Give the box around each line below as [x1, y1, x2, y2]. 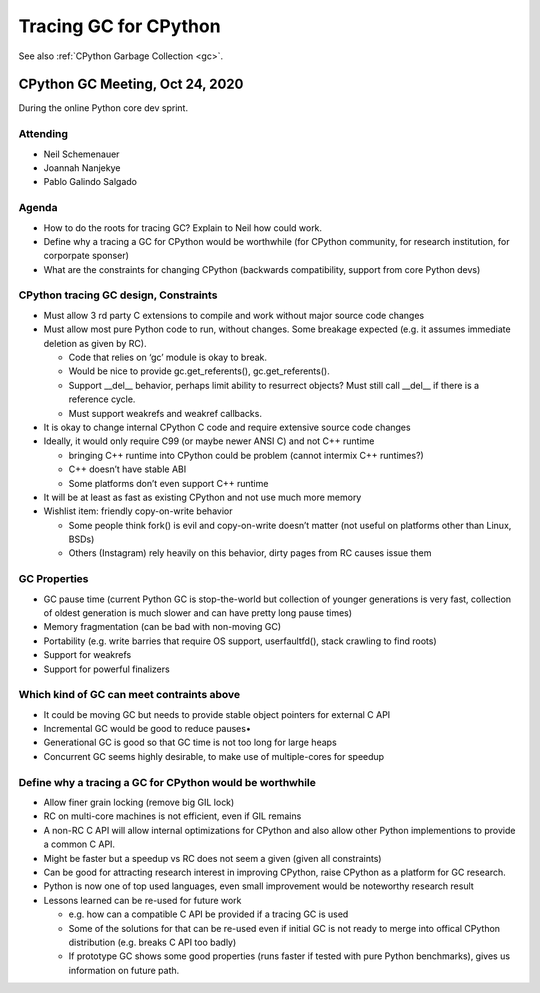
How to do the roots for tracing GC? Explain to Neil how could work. [43, 221, 323, 234]
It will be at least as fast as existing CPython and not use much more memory [43, 491, 362, 503]
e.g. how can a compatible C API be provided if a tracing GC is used [68, 908, 349, 920]
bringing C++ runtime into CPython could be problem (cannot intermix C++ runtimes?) [68, 449, 424, 461]
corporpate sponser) [43, 250, 130, 262]
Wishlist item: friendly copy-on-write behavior [43, 505, 233, 517]
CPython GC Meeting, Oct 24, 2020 [18, 76, 244, 93]
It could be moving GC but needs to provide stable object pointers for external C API [43, 708, 391, 720]
